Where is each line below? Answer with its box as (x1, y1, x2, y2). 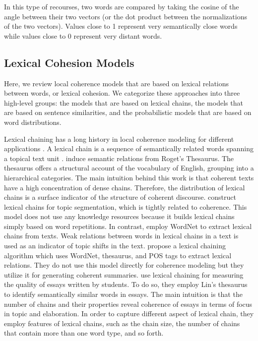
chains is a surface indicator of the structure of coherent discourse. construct (4, 192, 236, 202)
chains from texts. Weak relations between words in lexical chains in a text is (4, 230, 239, 241)
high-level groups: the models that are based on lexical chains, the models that (4, 97, 243, 108)
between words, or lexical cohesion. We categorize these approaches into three (4, 88, 240, 98)
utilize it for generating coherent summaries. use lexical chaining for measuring (4, 269, 244, 280)
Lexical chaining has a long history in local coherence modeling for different (4, 133, 234, 144)
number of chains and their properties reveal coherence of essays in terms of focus (4, 298, 253, 309)
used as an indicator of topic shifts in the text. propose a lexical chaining (4, 240, 226, 251)
